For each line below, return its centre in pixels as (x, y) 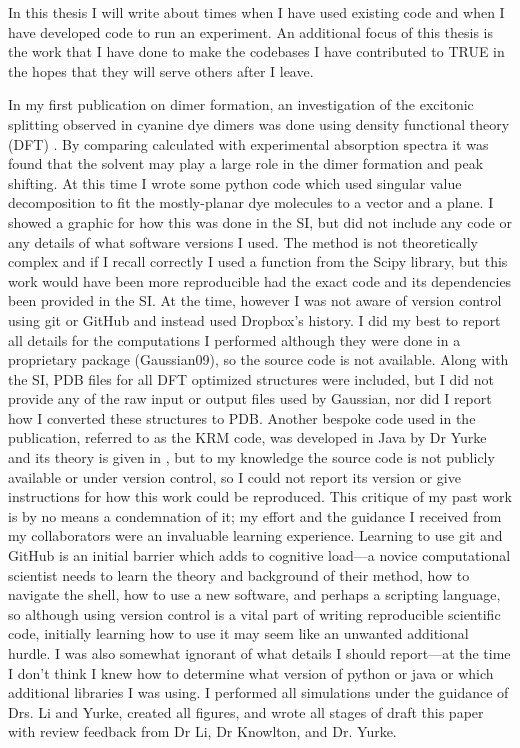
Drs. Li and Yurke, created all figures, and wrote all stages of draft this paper (246, 711)
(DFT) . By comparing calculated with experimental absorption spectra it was (248, 143)
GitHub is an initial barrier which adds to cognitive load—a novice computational (259, 555)
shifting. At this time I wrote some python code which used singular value (235, 182)
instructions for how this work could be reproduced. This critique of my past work (260, 496)
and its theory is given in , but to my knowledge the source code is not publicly (251, 457)
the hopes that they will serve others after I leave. (161, 70)
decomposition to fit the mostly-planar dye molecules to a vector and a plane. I (251, 202)
